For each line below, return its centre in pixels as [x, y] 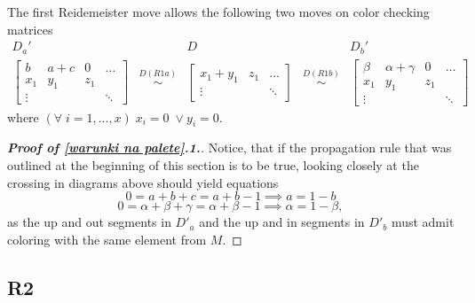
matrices [30, 29]
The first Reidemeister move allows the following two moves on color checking [218, 12]
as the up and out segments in [89, 222]
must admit [423, 222]
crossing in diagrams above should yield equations [143, 182]
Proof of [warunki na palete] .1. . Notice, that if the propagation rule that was [230, 148]
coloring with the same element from [107, 239]
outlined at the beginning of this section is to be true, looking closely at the [213, 165]
